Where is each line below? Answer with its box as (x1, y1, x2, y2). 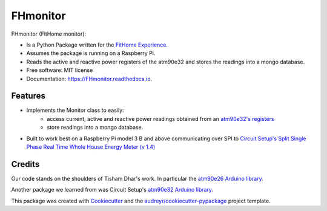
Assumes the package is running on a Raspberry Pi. (26, 50, 156, 57)
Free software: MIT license (26, 67, 93, 74)
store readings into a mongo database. (47, 124, 144, 131)
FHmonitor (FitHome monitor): (11, 30, 87, 37)
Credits (11, 159, 40, 169)
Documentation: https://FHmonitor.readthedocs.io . (26, 75, 153, 82)
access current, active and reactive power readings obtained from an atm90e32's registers (47, 115, 274, 122)
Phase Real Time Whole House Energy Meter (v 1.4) (26, 143, 156, 151)
